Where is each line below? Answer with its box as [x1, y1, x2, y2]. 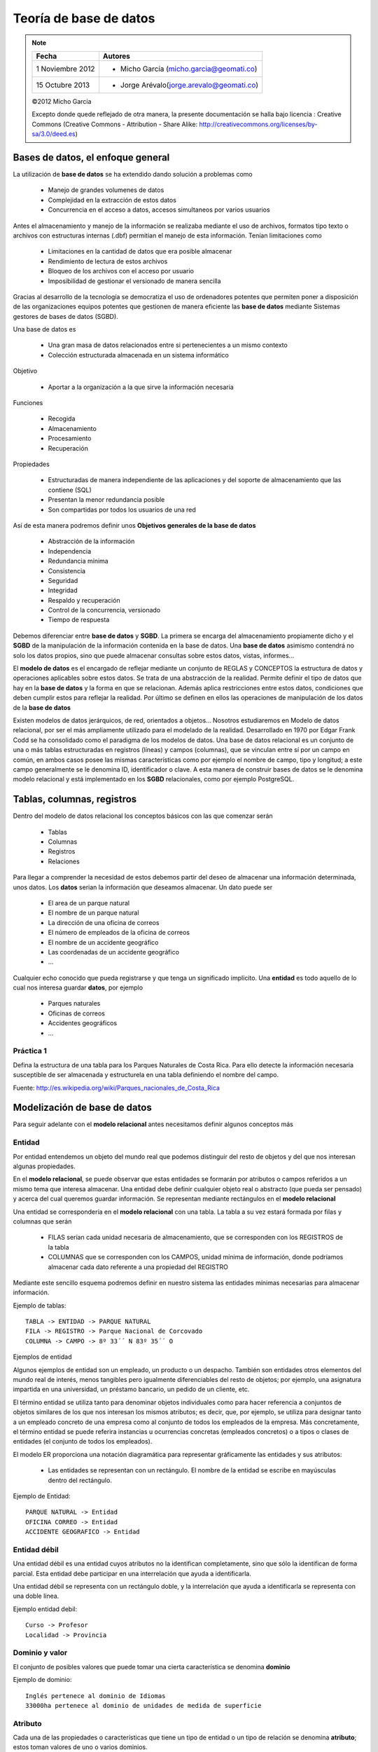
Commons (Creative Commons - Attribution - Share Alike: [31, 120, 198, 128]
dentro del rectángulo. [48, 1476, 112, 1484]
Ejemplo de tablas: [13, 1301, 66, 1310]
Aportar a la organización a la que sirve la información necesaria [48, 383, 234, 391]
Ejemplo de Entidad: [13, 1491, 71, 1500]
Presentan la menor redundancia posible [48, 495, 165, 504]
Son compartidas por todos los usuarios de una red [48, 505, 196, 514]
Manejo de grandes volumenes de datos [48, 186, 164, 194]
